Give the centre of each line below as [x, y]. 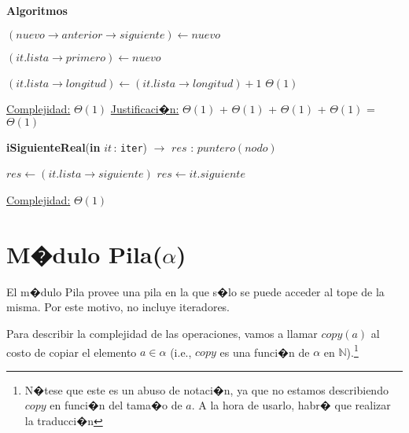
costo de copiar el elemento [72, 352]
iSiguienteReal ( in [53, 147]
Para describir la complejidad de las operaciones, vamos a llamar [162, 333]
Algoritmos [37, 10]
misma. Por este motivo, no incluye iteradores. [118, 307]
